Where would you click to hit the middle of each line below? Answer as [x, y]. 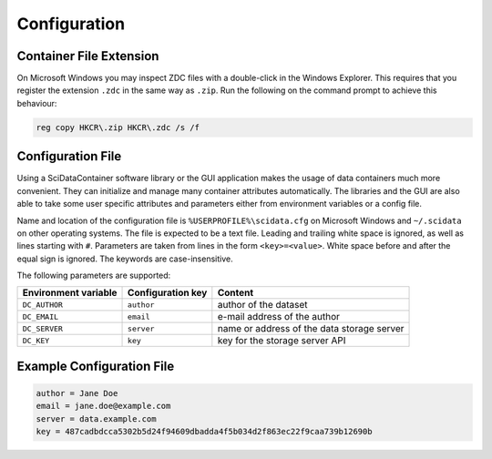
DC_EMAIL [41, 316]
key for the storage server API [282, 341]
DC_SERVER [43, 328]
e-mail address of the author [279, 317]
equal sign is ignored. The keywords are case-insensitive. [125, 259]
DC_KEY [36, 340]
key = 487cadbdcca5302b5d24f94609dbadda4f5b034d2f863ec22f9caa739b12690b [204, 432]
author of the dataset [263, 305]
